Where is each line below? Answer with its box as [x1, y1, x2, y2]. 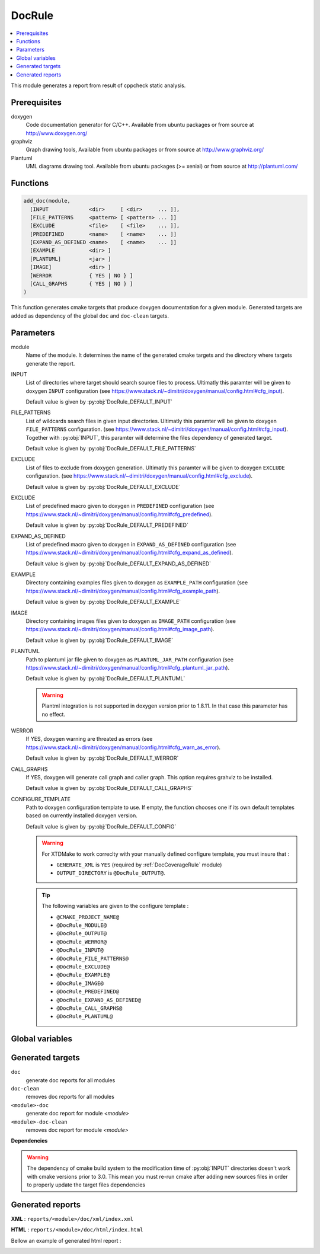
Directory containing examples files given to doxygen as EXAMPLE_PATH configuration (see [25, 579, 248, 586]
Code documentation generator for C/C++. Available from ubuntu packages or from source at [25, 121, 254, 129]
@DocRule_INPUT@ [56, 947, 104, 954]
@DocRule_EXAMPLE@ [56, 972, 110, 978]
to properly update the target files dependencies [27, 1181, 146, 1188]
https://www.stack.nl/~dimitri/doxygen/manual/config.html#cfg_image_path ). [25, 626, 215, 633]
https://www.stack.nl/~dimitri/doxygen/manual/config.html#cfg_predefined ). [25, 510, 213, 518]
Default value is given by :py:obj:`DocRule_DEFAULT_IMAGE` [25, 636, 173, 644]
